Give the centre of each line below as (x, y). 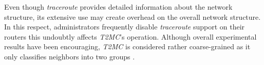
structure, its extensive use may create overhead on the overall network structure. (133, 17)
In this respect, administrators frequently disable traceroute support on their (125, 27)
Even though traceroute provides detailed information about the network (118, 7)
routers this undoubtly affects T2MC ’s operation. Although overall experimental (130, 36)
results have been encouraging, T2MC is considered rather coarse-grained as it (127, 46)
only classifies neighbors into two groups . (70, 56)
